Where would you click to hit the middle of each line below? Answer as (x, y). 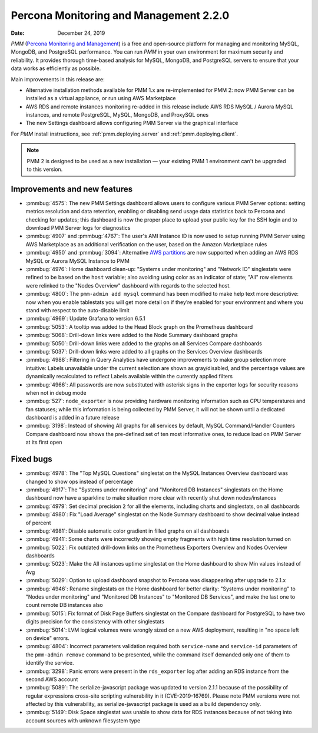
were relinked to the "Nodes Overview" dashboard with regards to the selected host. (128, 285)
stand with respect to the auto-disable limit (77, 310)
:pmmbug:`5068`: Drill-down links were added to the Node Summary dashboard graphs (132, 335)
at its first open (44, 443)
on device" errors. (48, 638)
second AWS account (52, 679)
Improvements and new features (72, 189)
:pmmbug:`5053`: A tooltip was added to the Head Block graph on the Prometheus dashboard (139, 326)
